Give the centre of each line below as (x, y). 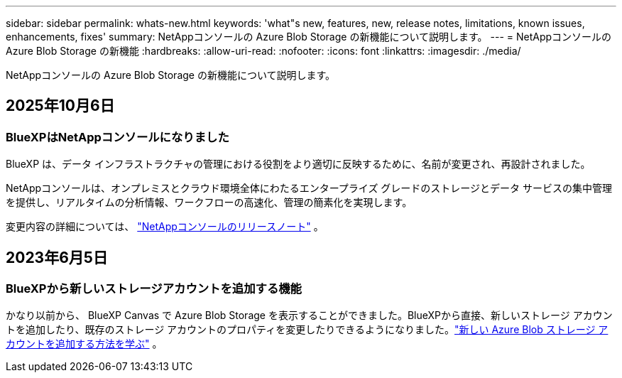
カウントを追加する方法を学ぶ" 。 (84, 344)
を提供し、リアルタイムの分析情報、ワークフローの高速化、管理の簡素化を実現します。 (209, 202)
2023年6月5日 (57, 257)
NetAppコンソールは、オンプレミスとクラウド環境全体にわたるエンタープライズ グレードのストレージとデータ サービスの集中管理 (309, 188)
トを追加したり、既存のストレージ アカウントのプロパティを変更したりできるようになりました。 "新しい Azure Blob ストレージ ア (307, 330)
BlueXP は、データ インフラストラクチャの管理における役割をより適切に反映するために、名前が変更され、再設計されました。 (298, 164)
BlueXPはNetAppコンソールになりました (118, 137)
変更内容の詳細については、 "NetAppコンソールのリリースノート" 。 (165, 227)
